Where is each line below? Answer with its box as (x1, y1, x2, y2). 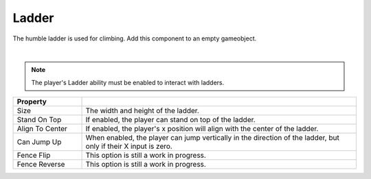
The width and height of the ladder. (85, 106, 199, 116)
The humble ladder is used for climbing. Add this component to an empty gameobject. (12, 34, 257, 43)
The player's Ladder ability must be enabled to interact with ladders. (31, 78, 225, 86)
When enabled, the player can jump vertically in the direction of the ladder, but (85, 133, 339, 143)
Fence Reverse (16, 160, 65, 169)
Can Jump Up (16, 137, 62, 147)
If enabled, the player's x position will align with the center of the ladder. (85, 124, 319, 134)
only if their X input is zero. (85, 141, 173, 151)
